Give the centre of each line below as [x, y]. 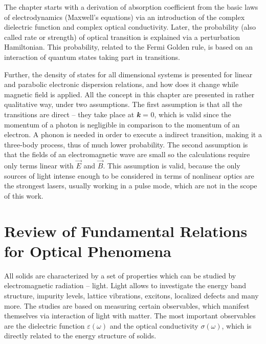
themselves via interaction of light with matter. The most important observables [130, 316]
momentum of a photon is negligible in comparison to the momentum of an [122, 124]
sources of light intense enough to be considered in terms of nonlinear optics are [129, 175]
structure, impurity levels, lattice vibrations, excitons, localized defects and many [131, 295]
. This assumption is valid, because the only [172, 166]
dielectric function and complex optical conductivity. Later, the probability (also [130, 27]
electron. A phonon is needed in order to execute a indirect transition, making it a [133, 134]
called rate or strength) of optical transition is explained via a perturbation [122, 37]
